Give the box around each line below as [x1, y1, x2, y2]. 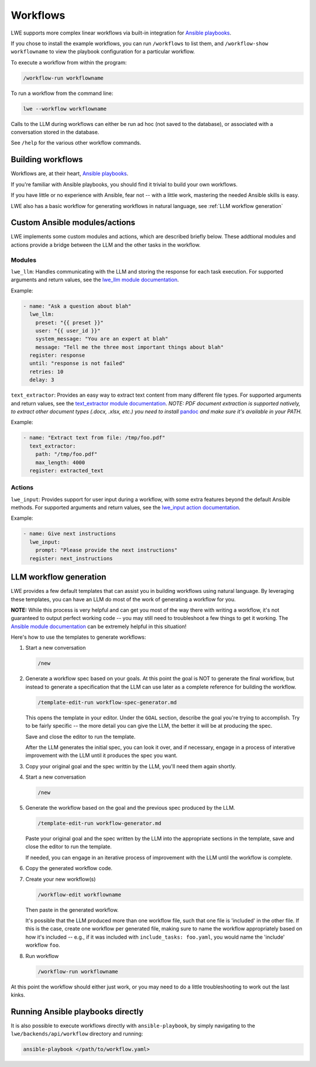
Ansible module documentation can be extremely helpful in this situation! [11, 623, 187, 630]
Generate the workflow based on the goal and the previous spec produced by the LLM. [25, 804, 235, 812]
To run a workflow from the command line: [11, 90, 114, 97]
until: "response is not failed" [29, 360, 125, 367]
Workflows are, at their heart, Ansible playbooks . [11, 170, 129, 177]
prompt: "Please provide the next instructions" [35, 547, 178, 554]
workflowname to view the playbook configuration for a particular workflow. [11, 48, 195, 55]
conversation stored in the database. [11, 129, 99, 136]
